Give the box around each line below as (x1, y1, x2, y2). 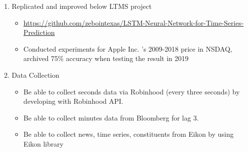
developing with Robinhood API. (23, 96, 124, 106)
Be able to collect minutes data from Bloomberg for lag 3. (23, 112, 199, 122)
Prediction (23, 27, 55, 37)
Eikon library (23, 138, 64, 149)
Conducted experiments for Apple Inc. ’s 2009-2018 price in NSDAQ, (23, 43, 232, 54)
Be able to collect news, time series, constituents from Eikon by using (23, 129, 234, 139)
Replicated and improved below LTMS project (11, 1, 152, 11)
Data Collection (11, 69, 60, 80)
